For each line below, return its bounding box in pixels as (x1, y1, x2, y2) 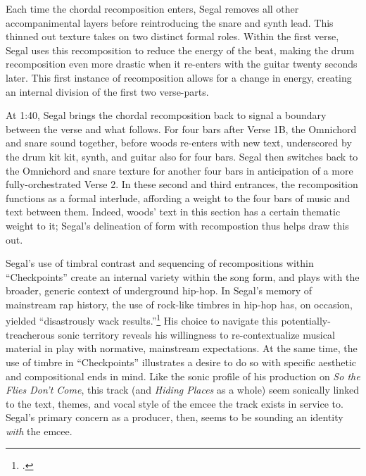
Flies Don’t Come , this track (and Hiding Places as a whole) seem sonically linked (6, 382, 360, 397)
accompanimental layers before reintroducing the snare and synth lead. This (6, 15, 334, 30)
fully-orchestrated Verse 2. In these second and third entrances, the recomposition (6, 177, 358, 192)
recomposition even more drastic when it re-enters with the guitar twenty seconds (6, 56, 358, 71)
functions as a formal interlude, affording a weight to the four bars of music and (6, 190, 351, 205)
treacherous (6, 327, 55, 342)
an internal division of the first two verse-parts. (6, 84, 209, 99)
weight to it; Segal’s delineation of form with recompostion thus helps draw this (6, 218, 349, 232)
